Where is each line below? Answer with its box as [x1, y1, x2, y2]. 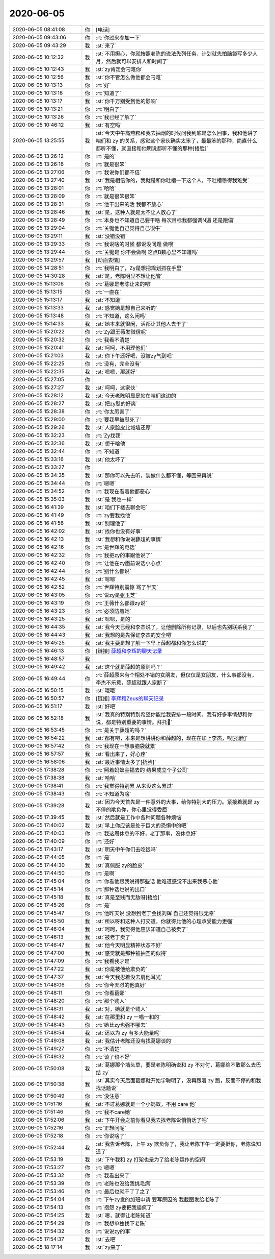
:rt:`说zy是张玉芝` [96, 591, 137, 598]
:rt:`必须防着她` [96, 608, 132, 615]
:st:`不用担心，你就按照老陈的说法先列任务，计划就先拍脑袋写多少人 [96, 50, 258, 57]
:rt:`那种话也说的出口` [96, 886, 147, 893]
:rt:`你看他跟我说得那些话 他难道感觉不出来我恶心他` [96, 878, 219, 885]
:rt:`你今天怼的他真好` [96, 981, 147, 988]
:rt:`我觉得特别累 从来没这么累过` [96, 782, 174, 789]
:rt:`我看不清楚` [96, 336, 132, 343]
